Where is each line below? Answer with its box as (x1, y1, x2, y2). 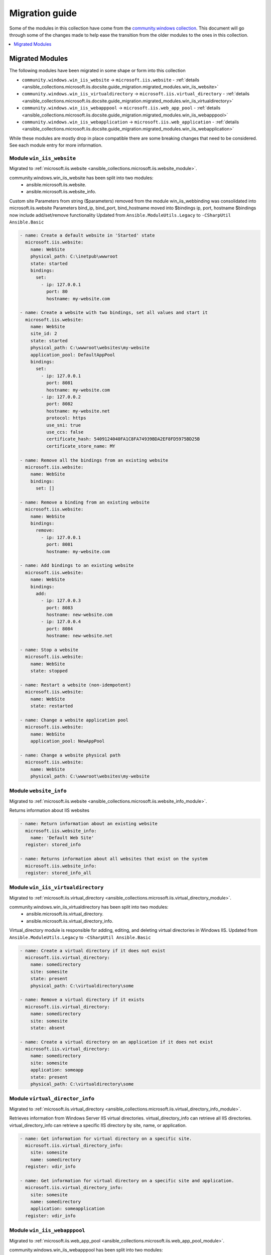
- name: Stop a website (20, 647, 79, 653)
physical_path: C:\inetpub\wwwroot (30, 254, 118, 260)
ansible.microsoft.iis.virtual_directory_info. (26, 918, 113, 924)
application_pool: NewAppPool (30, 738, 105, 744)
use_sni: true (46, 422, 81, 428)
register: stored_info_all (25, 870, 92, 875)
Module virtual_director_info (9, 1095, 95, 1102)
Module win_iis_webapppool (9, 1227, 85, 1234)
